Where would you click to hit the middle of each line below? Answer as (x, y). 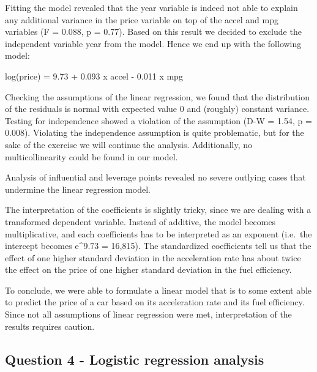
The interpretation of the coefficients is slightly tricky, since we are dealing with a (158, 210)
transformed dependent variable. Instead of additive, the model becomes (140, 221)
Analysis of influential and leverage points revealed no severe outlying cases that (155, 177)
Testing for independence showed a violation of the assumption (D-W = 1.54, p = (158, 120)
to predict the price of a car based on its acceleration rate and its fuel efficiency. (155, 302)
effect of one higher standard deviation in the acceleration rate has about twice (153, 257)
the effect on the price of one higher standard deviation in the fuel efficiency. (148, 270)
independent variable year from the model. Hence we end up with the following (153, 43)
